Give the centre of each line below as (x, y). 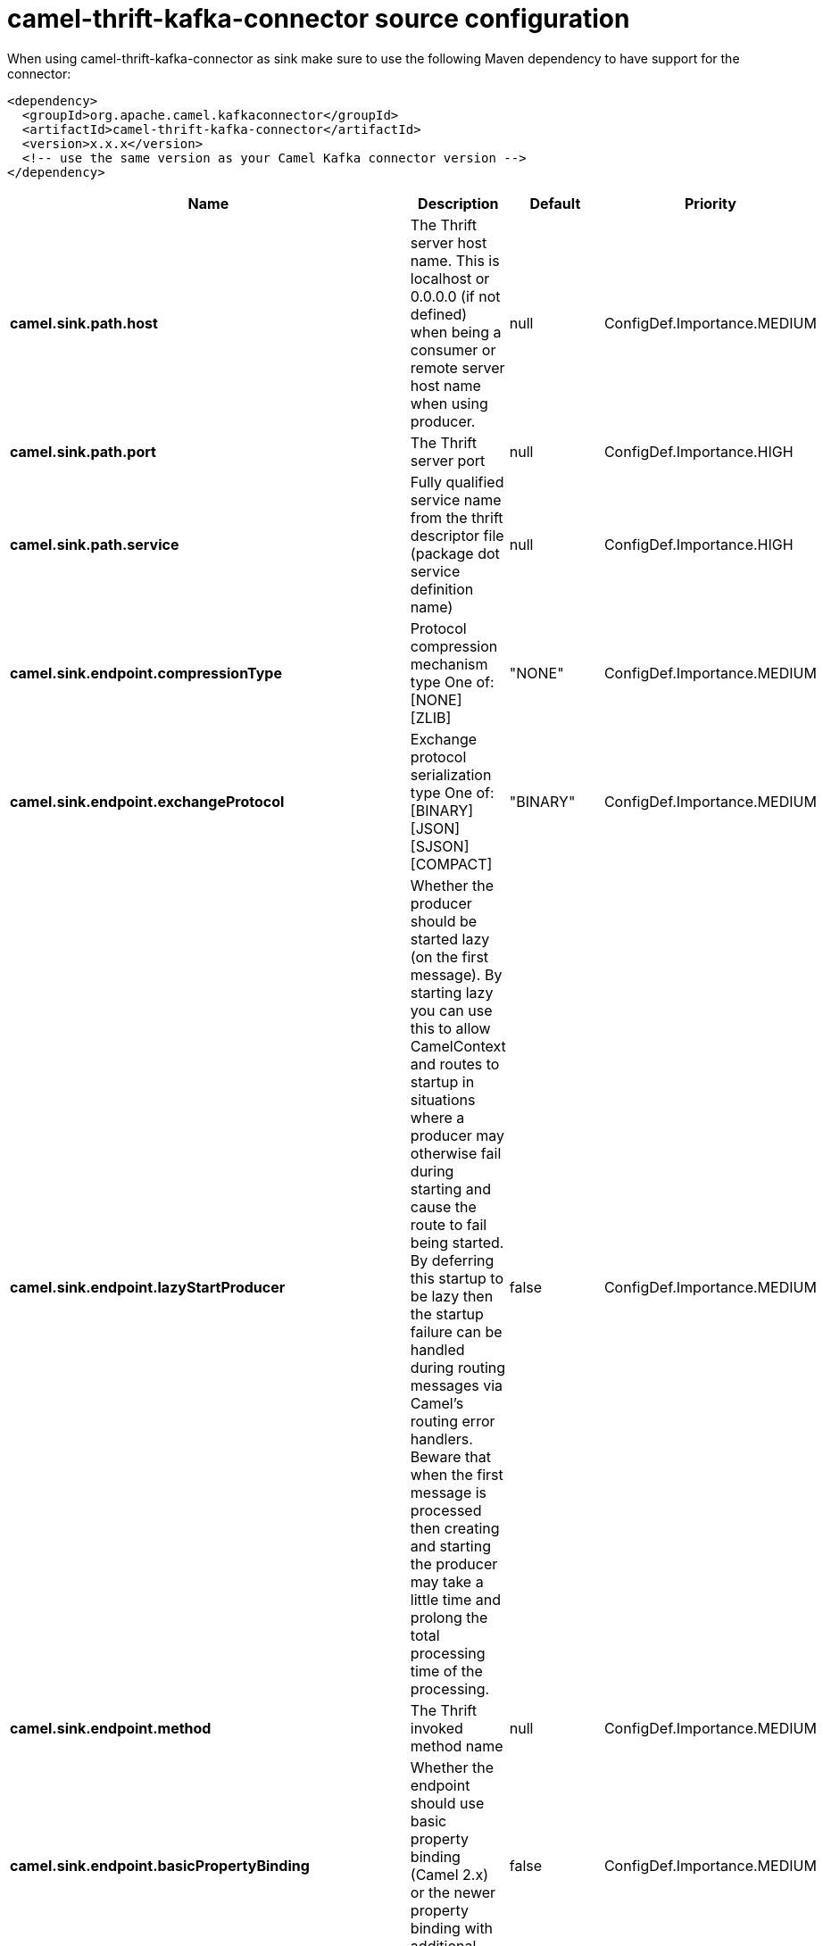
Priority (710, 203)
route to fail (449, 1224)
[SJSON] (440, 846)
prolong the (449, 1617)
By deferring (452, 1260)
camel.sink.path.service (95, 544)
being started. (457, 1242)
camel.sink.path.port (83, 451)
